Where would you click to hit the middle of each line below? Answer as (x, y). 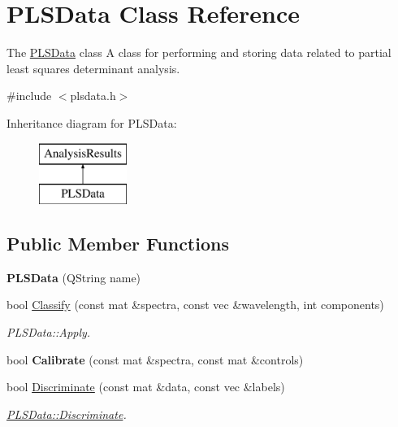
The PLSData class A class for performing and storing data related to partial (199, 52)
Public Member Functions (118, 244)
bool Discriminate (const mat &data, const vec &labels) (146, 387)
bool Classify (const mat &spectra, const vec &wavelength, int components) (195, 305)
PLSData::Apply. (49, 332)
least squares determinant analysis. (93, 68)
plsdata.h (93, 96)
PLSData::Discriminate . (67, 414)
